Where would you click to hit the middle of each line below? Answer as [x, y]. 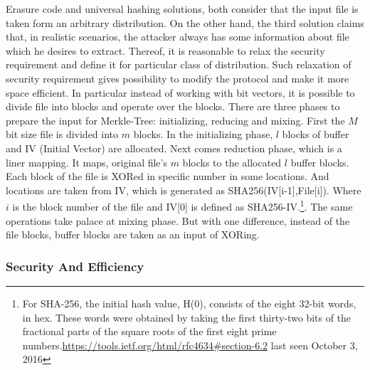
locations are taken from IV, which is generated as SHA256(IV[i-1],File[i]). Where [184, 190]
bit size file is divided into [62, 134]
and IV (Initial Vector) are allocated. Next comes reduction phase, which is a [174, 148]
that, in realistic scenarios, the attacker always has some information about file [178, 37]
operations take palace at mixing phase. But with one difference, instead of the [178, 220]
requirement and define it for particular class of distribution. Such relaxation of [179, 64]
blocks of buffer [316, 134]
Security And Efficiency [75, 266]
